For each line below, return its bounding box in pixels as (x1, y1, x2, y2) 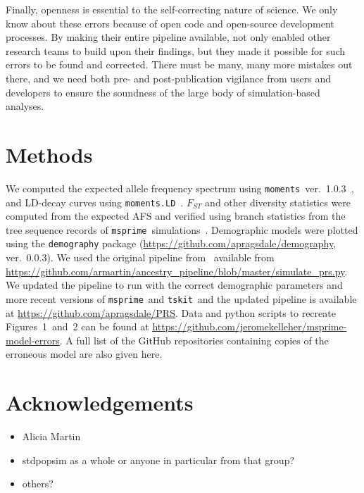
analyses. (6, 99, 44, 113)
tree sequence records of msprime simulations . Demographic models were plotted (6, 222, 358, 237)
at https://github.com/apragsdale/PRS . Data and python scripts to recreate (6, 305, 336, 320)
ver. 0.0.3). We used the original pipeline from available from (6, 250, 275, 265)
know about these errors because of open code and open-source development (6, 15, 334, 30)
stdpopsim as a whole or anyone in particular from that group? (22, 452, 295, 467)
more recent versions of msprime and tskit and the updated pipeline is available (6, 291, 357, 306)
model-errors (6, 332, 60, 347)
